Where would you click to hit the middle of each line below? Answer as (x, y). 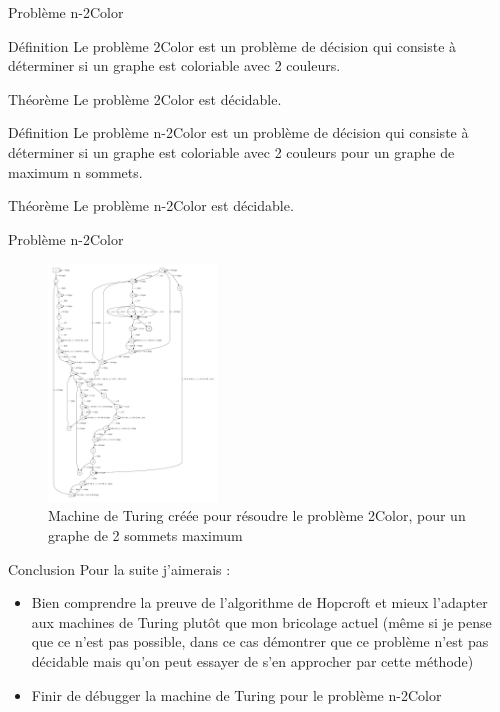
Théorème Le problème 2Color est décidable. (145, 98)
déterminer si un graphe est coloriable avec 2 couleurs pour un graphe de (231, 151)
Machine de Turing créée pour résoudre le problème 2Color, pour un (257, 515)
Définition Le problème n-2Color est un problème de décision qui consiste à (238, 132)
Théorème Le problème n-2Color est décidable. (151, 205)
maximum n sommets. (75, 171)
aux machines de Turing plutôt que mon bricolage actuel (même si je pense (261, 621)
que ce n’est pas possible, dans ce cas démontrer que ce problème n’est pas (260, 641)
